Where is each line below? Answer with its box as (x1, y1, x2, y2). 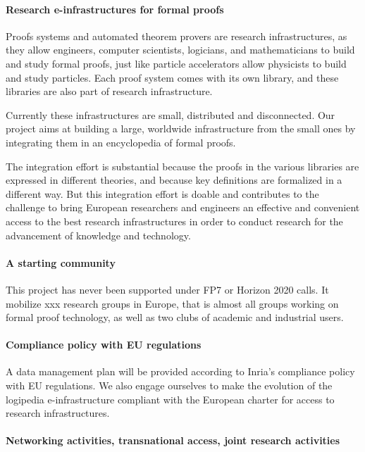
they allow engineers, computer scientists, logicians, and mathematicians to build (6, 42, 355, 57)
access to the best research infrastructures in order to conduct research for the (6, 213, 343, 228)
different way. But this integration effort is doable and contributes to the (6, 186, 319, 201)
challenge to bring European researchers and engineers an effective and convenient (6, 200, 360, 215)
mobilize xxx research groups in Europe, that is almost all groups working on (6, 296, 339, 310)
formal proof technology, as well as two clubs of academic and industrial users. (6, 310, 344, 325)
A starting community (6, 255, 116, 270)
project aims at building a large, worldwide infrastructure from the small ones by (6, 121, 356, 136)
